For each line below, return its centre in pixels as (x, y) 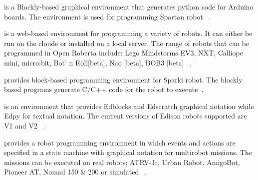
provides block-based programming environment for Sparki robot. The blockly (123, 79)
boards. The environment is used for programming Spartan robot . (108, 16)
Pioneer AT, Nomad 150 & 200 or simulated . (75, 172)
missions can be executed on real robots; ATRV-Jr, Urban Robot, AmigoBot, (122, 162)
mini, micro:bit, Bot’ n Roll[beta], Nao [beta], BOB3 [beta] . (98, 62)
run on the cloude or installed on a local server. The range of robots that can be (127, 43)
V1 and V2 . (25, 125)
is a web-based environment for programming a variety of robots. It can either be (128, 33)
